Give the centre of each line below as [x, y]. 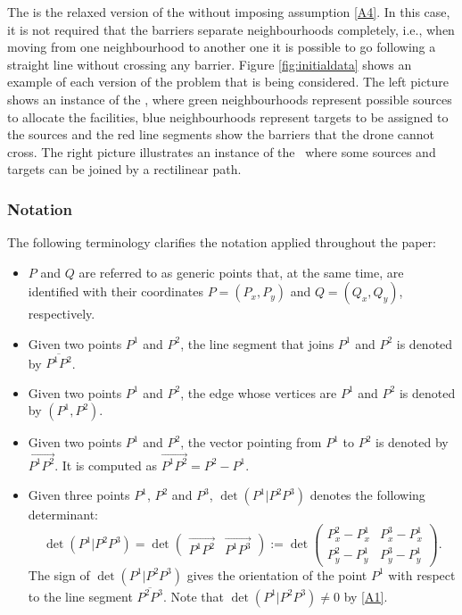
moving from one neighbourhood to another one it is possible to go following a [222, 47]
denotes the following [367, 495]
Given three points [79, 495]
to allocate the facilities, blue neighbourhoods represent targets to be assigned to [228, 116]
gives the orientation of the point [277, 574]
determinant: [63, 515]
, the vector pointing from [251, 442]
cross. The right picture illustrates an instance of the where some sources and [222, 151]
